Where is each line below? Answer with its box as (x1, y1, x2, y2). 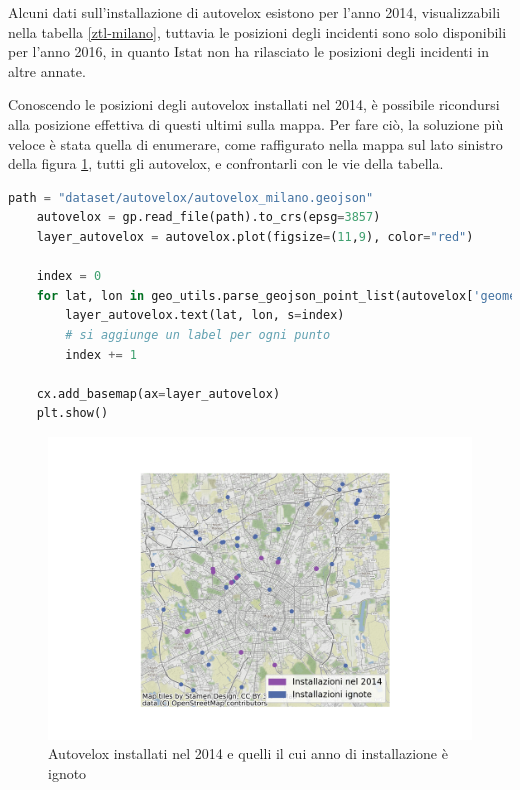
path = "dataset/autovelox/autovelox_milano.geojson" (8, 190, 374, 205)
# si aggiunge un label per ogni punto (65, 327, 331, 342)
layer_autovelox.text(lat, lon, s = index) (65, 308, 345, 323)
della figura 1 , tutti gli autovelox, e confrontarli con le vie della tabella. (8, 153, 444, 174)
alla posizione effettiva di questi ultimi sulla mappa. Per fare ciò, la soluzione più (8, 113, 504, 134)
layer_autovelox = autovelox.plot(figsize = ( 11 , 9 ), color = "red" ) (36, 229, 474, 244)
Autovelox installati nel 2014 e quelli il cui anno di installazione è (48, 743, 448, 764)
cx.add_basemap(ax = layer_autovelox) (36, 386, 281, 401)
